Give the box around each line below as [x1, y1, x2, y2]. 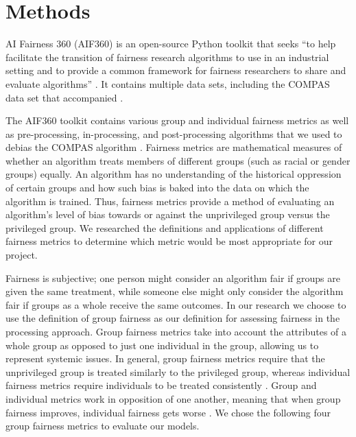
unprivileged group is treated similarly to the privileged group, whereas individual [5, 364, 351, 379]
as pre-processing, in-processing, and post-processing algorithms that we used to [5, 126, 342, 141]
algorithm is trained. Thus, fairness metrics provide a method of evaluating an [5, 193, 335, 208]
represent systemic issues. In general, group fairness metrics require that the [5, 351, 325, 366]
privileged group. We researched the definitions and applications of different [5, 220, 324, 235]
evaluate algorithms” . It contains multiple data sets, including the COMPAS [5, 76, 330, 91]
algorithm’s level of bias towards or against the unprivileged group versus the [5, 207, 330, 222]
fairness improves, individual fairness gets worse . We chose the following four [5, 405, 331, 419]
